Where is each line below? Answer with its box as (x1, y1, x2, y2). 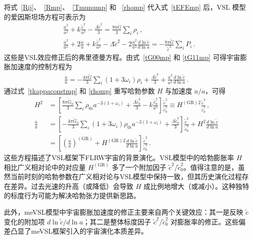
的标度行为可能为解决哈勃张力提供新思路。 (4, 190, 140, 201)
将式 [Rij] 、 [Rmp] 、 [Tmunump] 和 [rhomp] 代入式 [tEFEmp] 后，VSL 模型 (4, 2, 246, 12)
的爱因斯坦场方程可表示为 (4, 11, 86, 21)
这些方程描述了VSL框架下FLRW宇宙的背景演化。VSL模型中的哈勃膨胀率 (4, 152, 235, 163)
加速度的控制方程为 (10, 61, 72, 72)
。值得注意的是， (183, 162, 238, 172)
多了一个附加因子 (111, 162, 166, 172)
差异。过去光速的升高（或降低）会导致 (10, 181, 133, 191)
